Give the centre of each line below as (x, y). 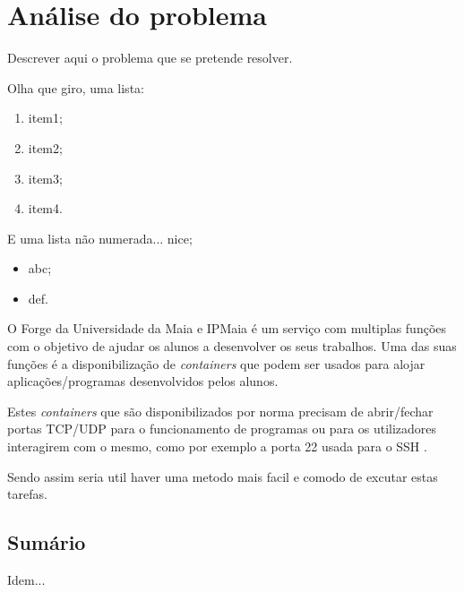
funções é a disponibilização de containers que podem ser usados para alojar (216, 363)
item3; (45, 178)
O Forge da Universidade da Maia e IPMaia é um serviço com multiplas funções (227, 328)
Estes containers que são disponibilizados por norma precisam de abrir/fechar (220, 411)
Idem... (26, 580)
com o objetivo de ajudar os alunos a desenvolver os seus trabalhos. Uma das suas (232, 346)
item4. (45, 208)
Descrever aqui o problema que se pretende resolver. (150, 58)
